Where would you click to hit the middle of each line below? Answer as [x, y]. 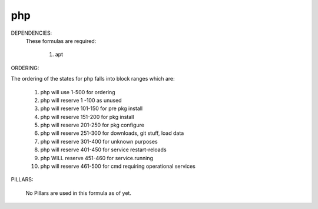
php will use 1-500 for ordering [78, 92]
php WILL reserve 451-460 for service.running [97, 158]
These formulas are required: [61, 41]
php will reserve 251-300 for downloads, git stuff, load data [112, 133]
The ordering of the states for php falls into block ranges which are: [93, 79]
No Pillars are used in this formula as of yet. [79, 193]
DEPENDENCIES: [32, 33]
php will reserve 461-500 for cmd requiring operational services [118, 166]
